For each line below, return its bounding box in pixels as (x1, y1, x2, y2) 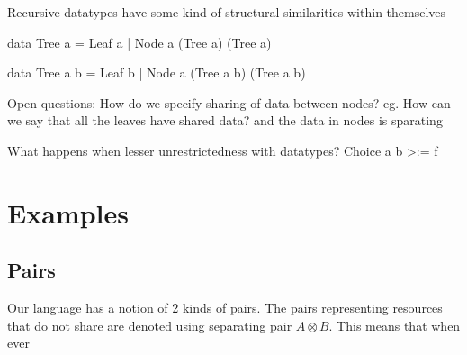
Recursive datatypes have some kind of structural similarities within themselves (7, 3, 446, 21)
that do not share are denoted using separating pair (7, 315, 292, 334)
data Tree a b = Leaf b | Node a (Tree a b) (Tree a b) (7, 63, 306, 82)
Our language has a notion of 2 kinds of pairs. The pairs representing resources (7, 298, 443, 317)
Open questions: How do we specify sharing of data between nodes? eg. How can (7, 93, 451, 112)
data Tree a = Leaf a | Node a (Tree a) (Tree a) (7, 32, 272, 51)
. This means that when (328, 315, 461, 334)
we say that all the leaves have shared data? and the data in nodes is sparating (7, 111, 443, 130)
